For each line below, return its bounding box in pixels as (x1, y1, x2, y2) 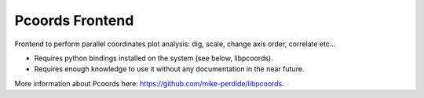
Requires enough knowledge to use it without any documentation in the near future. (34, 64, 305, 74)
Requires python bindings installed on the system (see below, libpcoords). (34, 53, 274, 63)
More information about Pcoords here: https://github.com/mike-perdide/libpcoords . (14, 78, 284, 88)
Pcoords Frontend (14, 12, 134, 29)
